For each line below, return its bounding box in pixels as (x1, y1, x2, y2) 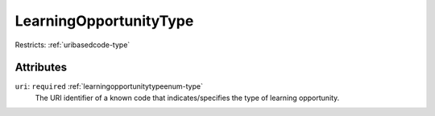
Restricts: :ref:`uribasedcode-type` (14, 40, 130, 50)
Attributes (14, 61, 68, 74)
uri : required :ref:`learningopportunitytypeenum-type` (14, 82, 203, 91)
